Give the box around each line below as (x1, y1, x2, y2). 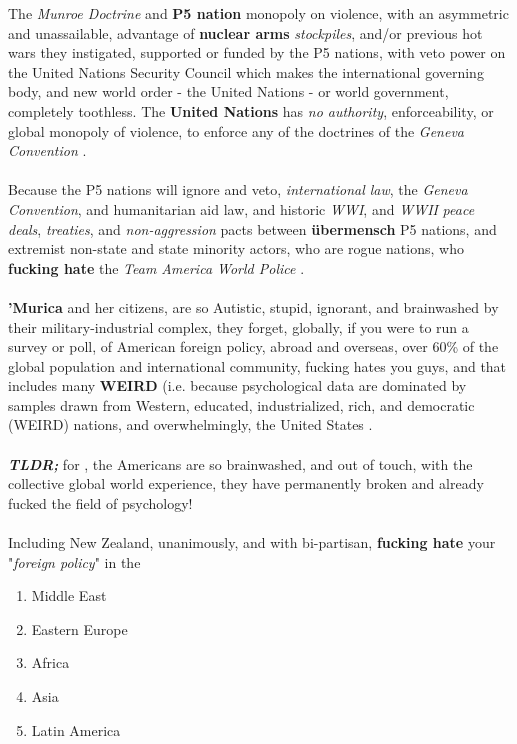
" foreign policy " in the (8, 551, 141, 572)
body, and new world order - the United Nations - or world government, (8, 81, 449, 102)
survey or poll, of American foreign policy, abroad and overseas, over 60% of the (8, 336, 499, 357)
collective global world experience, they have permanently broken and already (8, 473, 484, 494)
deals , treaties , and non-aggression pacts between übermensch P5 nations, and (8, 218, 497, 239)
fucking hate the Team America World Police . (8, 257, 305, 278)
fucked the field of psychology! (8, 492, 193, 513)
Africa (31, 652, 70, 673)
